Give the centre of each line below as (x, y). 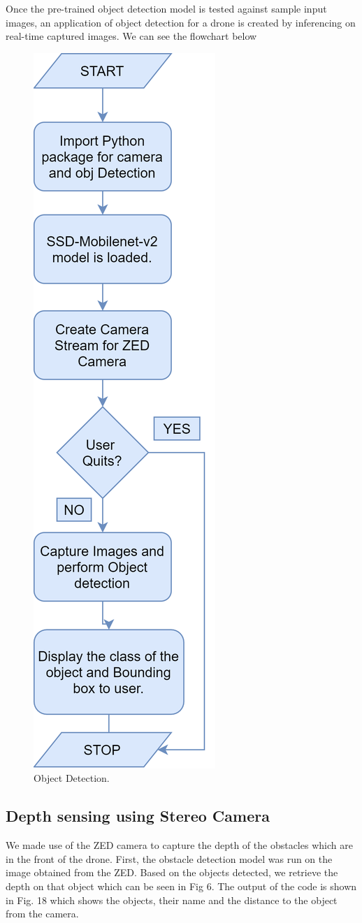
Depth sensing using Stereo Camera (138, 816)
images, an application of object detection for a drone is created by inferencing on (181, 22)
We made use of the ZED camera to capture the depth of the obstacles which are (179, 845)
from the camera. (42, 914)
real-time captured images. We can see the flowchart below (131, 36)
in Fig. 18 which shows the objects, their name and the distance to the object (172, 900)
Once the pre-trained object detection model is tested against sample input (166, 8)
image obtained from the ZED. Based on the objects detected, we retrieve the (172, 872)
